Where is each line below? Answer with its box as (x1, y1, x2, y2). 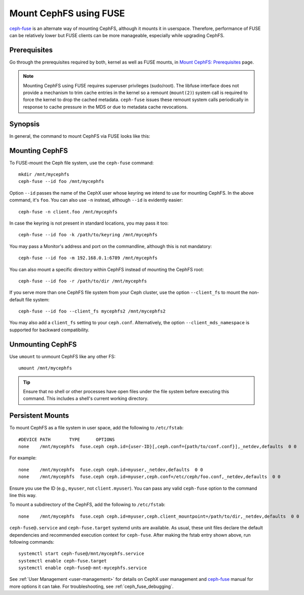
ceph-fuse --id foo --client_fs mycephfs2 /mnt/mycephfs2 (18, 308, 166, 315)
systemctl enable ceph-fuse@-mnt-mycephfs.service (18, 565, 147, 571)
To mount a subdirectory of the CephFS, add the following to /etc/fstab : (9, 502, 166, 508)
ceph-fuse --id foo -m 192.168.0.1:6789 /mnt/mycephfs (18, 255, 158, 261)
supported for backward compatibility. (9, 327, 90, 333)
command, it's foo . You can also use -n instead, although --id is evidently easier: (9, 197, 183, 203)
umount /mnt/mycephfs (18, 365, 72, 371)
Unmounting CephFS (9, 340, 77, 349)
